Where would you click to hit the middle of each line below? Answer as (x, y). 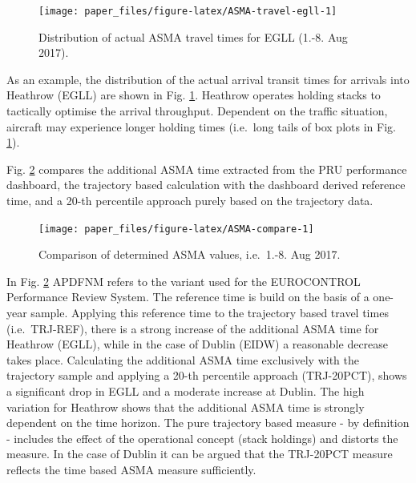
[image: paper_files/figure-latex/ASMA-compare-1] (176, 229)
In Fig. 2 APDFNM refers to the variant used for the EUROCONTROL (184, 281)
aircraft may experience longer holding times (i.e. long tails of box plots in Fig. (201, 126)
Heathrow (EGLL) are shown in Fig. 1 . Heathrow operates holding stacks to (194, 95)
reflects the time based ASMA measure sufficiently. (131, 469)
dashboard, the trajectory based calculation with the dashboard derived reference (206, 185)
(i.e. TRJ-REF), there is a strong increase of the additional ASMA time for (193, 328)
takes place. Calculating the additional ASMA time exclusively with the (183, 359)
